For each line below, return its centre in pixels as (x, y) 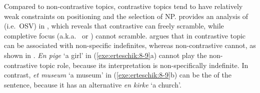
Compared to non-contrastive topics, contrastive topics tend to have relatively (123, 6)
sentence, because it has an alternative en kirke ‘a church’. (93, 84)
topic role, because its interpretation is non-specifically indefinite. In (144, 65)
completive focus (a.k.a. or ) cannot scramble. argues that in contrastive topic (125, 35)
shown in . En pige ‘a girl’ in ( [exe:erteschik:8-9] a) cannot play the (105, 55)
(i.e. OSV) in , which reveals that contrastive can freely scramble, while (114, 26)
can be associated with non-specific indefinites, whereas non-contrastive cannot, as (130, 45)
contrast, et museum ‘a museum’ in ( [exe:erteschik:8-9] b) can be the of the (118, 75)
